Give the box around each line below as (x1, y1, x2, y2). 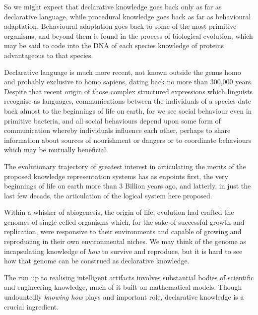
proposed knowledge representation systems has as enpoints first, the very (4, 171, 228, 181)
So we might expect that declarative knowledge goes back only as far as (4, 1, 222, 11)
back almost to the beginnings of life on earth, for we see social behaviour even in (4, 105, 252, 116)
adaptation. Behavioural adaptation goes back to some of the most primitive (4, 21, 237, 31)
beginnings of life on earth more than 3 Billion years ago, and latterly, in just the (4, 181, 251, 191)
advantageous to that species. (4, 50, 93, 60)
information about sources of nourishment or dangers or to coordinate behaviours (4, 134, 252, 145)
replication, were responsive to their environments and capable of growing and (4, 226, 242, 237)
